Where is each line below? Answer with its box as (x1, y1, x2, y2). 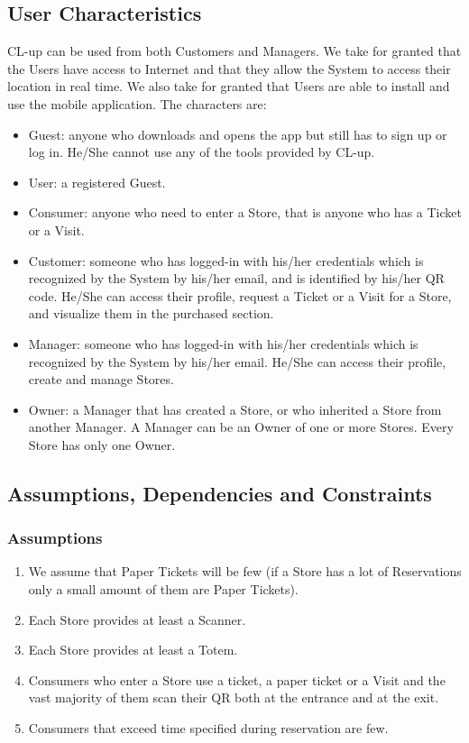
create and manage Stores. (28, 370, 174, 389)
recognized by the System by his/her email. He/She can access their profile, (28, 352, 446, 371)
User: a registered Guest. (28, 172, 166, 191)
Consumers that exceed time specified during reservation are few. (28, 719, 389, 738)
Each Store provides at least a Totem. (28, 640, 238, 659)
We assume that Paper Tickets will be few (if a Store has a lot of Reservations (28, 562, 462, 581)
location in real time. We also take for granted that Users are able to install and (7, 77, 450, 96)
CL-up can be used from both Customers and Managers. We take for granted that (7, 41, 462, 60)
